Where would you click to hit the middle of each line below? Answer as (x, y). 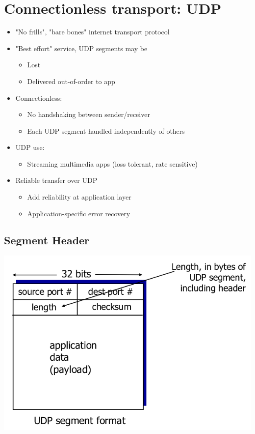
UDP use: (30, 147)
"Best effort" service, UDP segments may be (81, 48)
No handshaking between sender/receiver (89, 114)
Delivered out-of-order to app (71, 81)
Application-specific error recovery (79, 213)
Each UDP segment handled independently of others (106, 130)
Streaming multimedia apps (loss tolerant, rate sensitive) (112, 163)
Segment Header (47, 240)
